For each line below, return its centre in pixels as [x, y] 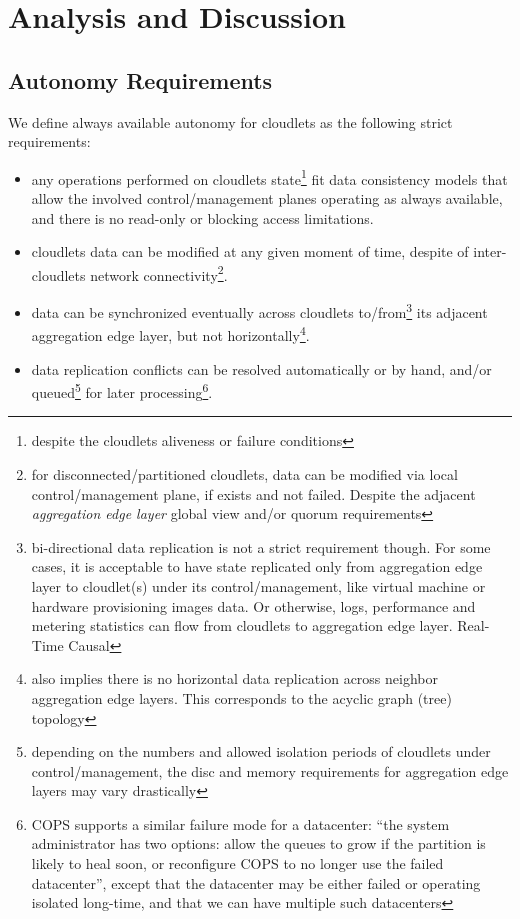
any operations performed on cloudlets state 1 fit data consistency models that [269, 177]
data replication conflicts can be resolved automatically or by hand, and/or [261, 368]
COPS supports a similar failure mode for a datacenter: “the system [240, 823]
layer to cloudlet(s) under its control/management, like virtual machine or [258, 585]
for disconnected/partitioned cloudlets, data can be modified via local [244, 473]
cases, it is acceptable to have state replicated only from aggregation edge [257, 566]
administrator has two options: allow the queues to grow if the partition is [258, 843]
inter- [490, 251]
